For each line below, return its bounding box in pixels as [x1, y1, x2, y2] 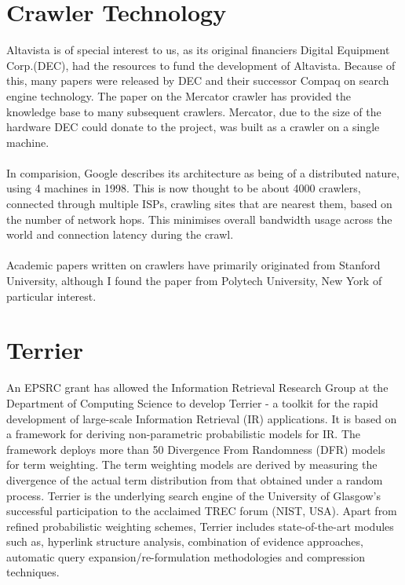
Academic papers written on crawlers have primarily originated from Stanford [6, 257, 381, 273]
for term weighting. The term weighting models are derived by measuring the [6, 456, 378, 473]
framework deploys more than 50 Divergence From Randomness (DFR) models [6, 441, 385, 457]
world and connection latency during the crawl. [6, 226, 234, 243]
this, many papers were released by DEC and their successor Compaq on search [6, 72, 389, 89]
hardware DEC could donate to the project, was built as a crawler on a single [6, 119, 380, 135]
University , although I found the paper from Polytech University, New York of [6, 272, 382, 289]
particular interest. [6, 287, 97, 304]
